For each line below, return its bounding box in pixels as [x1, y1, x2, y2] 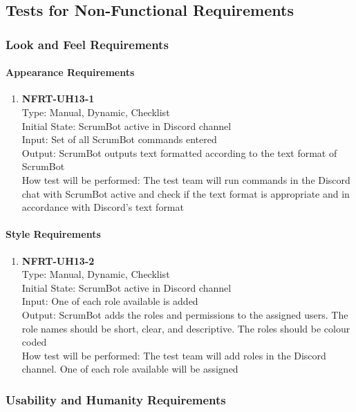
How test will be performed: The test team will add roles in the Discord [21, 348, 326, 362]
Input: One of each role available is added [21, 294, 198, 308]
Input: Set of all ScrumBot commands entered [21, 132, 217, 147]
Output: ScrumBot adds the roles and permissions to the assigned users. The [21, 307, 348, 321]
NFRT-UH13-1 [21, 91, 95, 106]
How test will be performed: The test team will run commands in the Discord [21, 172, 350, 187]
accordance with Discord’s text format [21, 200, 184, 214]
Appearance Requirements [6, 65, 135, 79]
